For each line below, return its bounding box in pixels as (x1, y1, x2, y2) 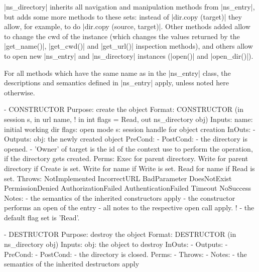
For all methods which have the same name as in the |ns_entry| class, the (4, 67, 231, 78)
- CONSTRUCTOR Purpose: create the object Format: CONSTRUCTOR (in (4, 104, 243, 114)
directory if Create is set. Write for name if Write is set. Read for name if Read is (4, 163, 255, 173)
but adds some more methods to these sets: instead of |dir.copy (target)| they (4, 11, 242, 22)
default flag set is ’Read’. (4, 212, 80, 222)
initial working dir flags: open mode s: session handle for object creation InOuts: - (4, 123, 255, 134)
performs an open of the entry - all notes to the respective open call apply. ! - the (4, 202, 254, 213)
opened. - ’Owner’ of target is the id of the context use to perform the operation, (4, 143, 253, 154)
